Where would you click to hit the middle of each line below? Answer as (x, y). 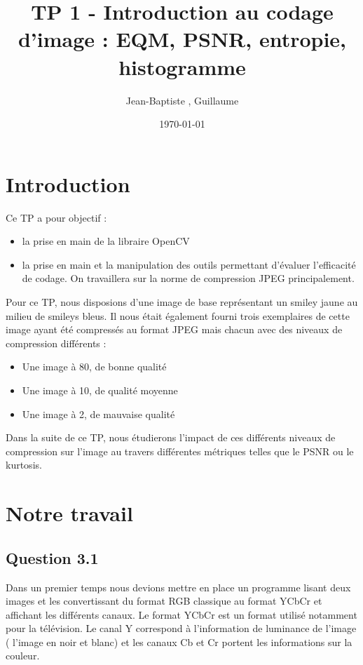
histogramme (182, 66)
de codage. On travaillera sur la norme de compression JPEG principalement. (188, 278)
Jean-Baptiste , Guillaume (182, 100)
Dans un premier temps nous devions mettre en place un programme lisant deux (178, 587)
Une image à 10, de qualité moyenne (100, 390)
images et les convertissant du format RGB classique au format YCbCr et (164, 601)
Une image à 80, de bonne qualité (94, 367)
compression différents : (56, 343)
